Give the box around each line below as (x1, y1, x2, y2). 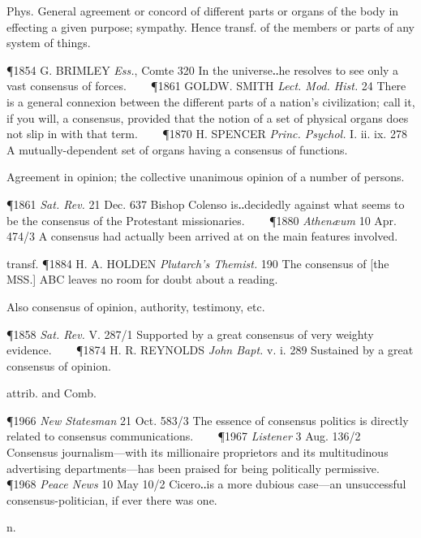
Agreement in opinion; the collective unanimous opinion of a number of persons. (6, 168, 405, 185)
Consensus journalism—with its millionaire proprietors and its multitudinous (6, 444, 389, 461)
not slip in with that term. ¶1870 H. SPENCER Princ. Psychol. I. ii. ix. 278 (6, 125, 407, 142)
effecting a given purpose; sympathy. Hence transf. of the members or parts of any (6, 18, 415, 35)
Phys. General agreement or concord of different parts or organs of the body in (6, 2, 399, 19)
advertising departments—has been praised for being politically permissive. (6, 459, 380, 476)
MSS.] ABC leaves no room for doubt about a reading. (6, 271, 278, 288)
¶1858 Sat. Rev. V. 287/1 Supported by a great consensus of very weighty (6, 325, 374, 342)
